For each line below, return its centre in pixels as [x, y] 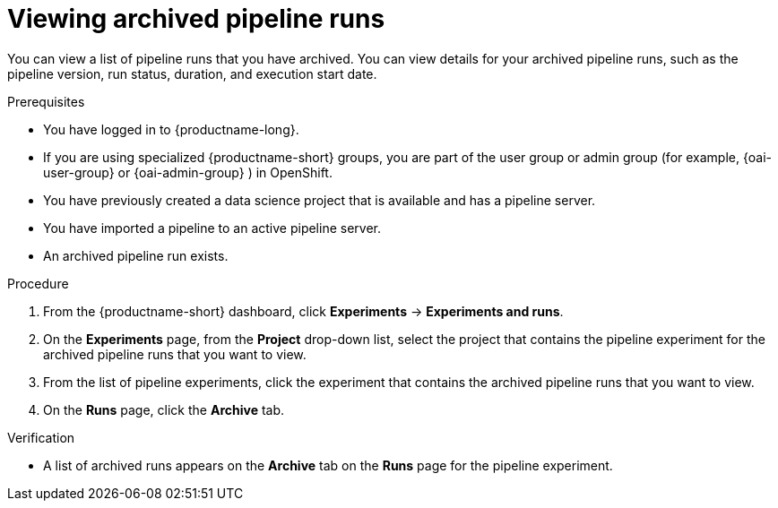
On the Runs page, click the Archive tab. [164, 409]
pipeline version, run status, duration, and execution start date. [192, 73]
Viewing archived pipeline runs [196, 19]
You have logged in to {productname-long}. [171, 129]
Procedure [38, 283]
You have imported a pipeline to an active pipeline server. [212, 228]
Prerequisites [46, 101]
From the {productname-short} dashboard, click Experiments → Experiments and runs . [303, 311]
